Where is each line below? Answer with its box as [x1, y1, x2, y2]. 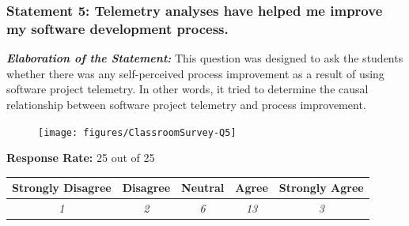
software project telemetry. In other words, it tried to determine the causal [6, 81, 369, 97]
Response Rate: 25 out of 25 [6, 149, 155, 166]
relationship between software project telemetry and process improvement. [6, 96, 366, 112]
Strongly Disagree [12, 179, 112, 196]
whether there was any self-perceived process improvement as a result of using [6, 65, 384, 81]
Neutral [181, 179, 225, 196]
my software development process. [6, 18, 229, 38]
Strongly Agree [278, 179, 364, 196]
